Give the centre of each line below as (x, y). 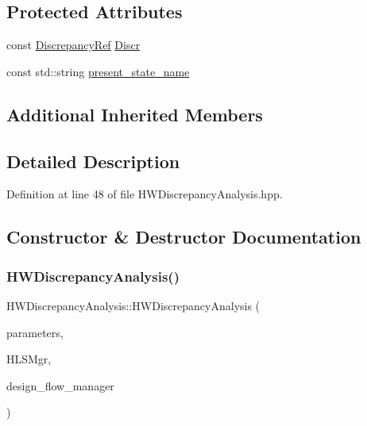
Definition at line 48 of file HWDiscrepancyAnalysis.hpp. (145, 194)
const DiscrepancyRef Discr (73, 45)
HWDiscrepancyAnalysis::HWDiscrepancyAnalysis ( (133, 305)
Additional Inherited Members (135, 114)
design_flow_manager (60, 385)
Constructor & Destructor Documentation (184, 237)
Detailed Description (93, 161)
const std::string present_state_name (98, 71)
